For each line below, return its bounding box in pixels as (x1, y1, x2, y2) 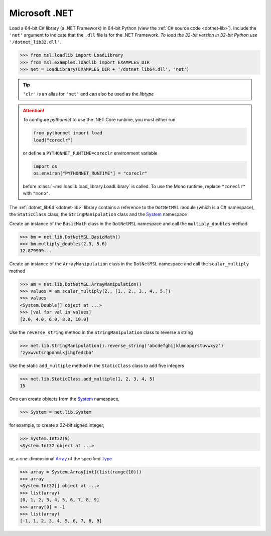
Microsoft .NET (9, 8, 74, 19)
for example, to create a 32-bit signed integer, (9, 422, 105, 428)
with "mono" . (23, 191, 50, 197)
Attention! (23, 107, 45, 113)
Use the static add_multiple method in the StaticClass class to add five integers (9, 363, 184, 369)
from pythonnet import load (33, 130, 102, 136)
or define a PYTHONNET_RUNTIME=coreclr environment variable (23, 150, 158, 156)
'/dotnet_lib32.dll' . (9, 39, 61, 45)
